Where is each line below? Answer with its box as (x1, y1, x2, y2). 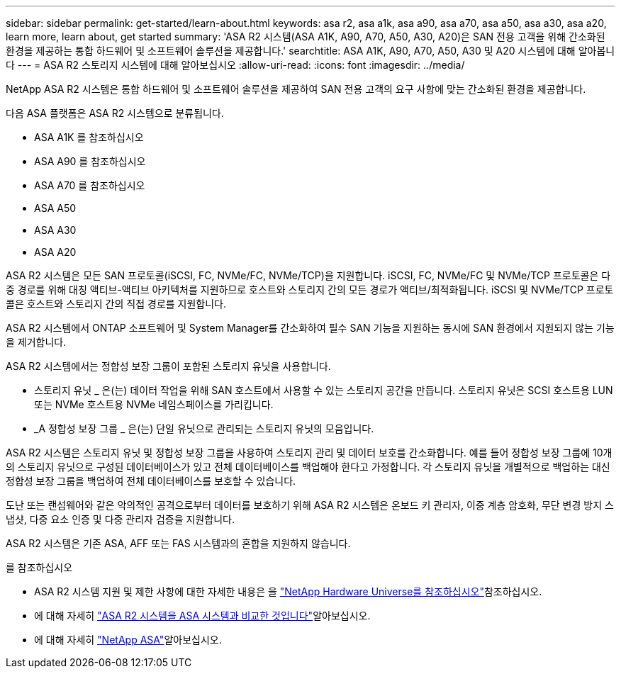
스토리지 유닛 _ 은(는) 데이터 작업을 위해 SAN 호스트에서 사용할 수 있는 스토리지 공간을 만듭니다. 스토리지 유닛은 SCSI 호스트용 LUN (34, 384, 613, 396)
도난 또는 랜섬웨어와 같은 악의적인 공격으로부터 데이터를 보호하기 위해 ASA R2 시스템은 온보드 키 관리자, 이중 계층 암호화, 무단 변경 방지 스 (6, 499, 614, 511)
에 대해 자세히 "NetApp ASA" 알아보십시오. (34, 634, 222, 646)
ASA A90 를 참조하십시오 (34, 155, 146, 167)
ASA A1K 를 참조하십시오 (34, 131, 144, 143)
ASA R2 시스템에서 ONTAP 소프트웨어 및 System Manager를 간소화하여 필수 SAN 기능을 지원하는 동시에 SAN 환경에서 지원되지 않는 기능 (6, 322, 615, 334)
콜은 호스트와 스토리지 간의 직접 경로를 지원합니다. (6, 298, 227, 310)
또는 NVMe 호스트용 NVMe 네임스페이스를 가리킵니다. (34, 398, 274, 410)
